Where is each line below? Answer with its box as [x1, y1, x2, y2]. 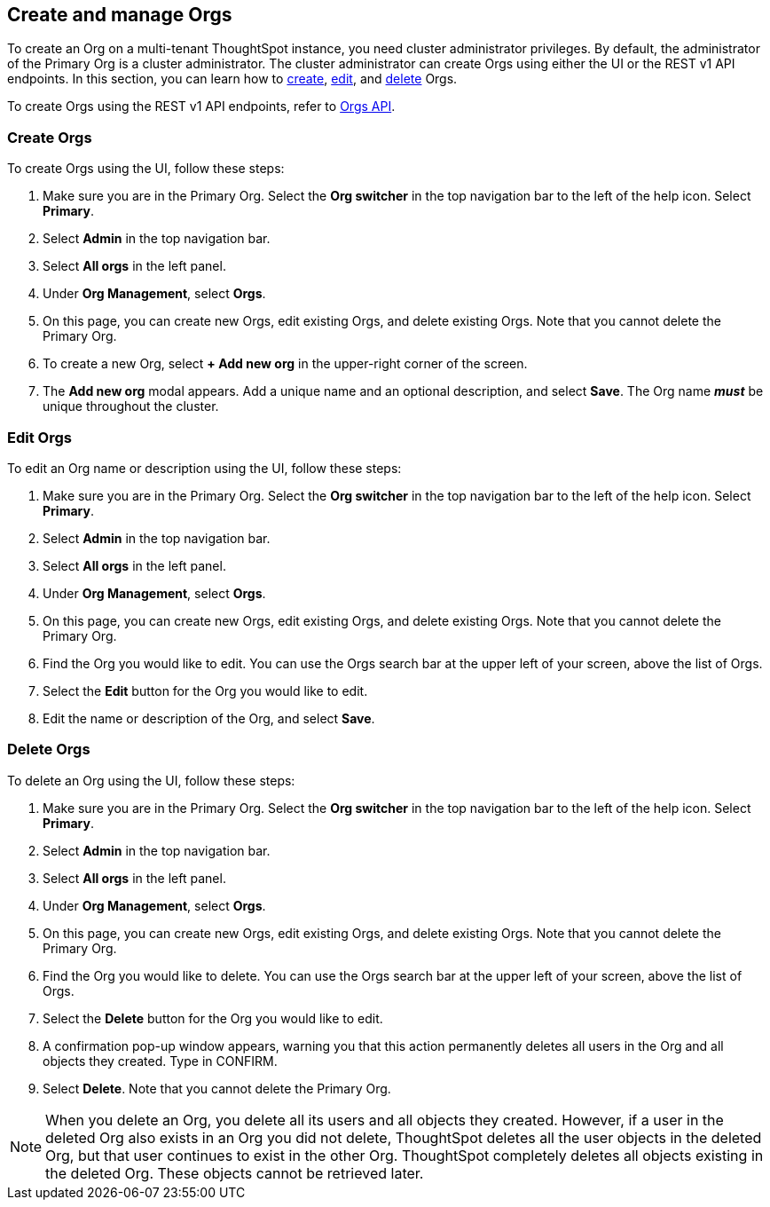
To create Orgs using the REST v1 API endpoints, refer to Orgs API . [7, 99, 396, 114]
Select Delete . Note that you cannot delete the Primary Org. [43, 1080, 391, 1096]
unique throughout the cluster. [43, 398, 219, 414]
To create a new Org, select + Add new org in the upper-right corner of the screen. [43, 356, 528, 372]
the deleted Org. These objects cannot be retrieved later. [45, 1164, 424, 1182]
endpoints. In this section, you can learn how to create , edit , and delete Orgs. [7, 71, 458, 87]
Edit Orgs [7, 428, 72, 446]
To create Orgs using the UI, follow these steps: [7, 161, 285, 177]
